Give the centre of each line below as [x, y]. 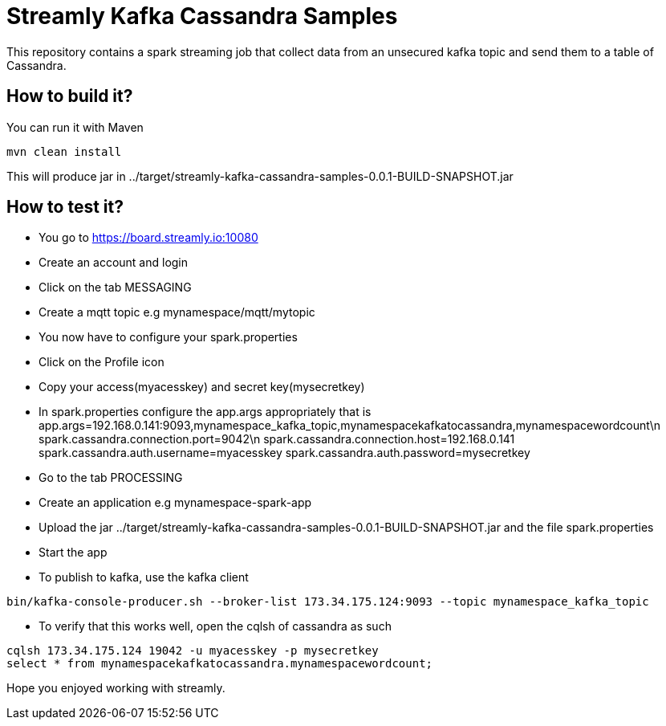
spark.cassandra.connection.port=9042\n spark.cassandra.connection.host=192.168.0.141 [277, 439]
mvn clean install [64, 151]
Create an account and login [114, 263]
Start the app [73, 553]
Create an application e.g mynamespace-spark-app [175, 503]
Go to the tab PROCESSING [111, 478]
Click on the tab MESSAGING [115, 288]
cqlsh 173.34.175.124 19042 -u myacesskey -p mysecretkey [193, 651]
